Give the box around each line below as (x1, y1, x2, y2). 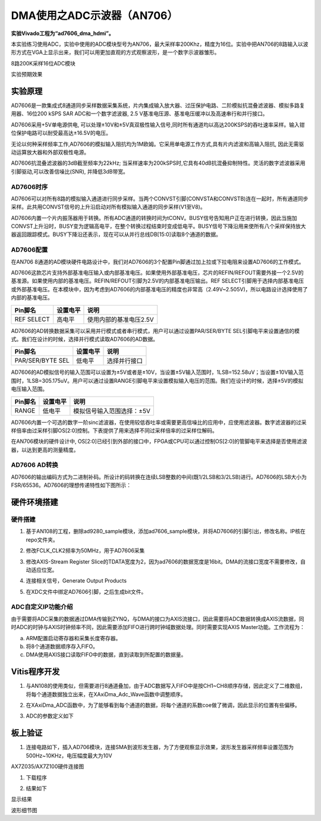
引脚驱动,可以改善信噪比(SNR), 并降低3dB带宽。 (11, 168, 129, 175)
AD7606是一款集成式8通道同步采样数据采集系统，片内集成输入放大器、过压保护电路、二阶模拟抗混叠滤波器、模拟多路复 (11, 102, 306, 109)
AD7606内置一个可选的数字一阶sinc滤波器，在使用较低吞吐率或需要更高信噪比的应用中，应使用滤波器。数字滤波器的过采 (11, 419, 307, 426)
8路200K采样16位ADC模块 (11, 59, 75, 67)
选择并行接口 (106, 357, 143, 365)
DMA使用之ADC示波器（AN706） (11, 9, 178, 22)
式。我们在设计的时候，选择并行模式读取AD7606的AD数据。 (11, 335, 159, 342)
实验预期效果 (11, 71, 43, 78)
